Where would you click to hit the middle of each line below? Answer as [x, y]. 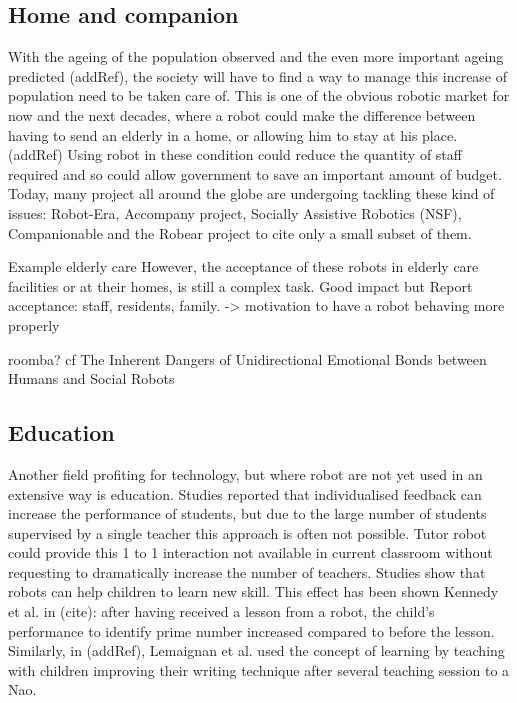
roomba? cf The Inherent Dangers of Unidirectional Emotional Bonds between [247, 358]
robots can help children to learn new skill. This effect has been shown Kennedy [253, 591]
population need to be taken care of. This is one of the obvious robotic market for [259, 95]
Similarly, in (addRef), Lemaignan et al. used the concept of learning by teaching [256, 650]
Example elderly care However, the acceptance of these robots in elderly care [243, 266]
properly [34, 324]
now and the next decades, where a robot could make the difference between [242, 114]
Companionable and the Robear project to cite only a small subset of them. [240, 232]
